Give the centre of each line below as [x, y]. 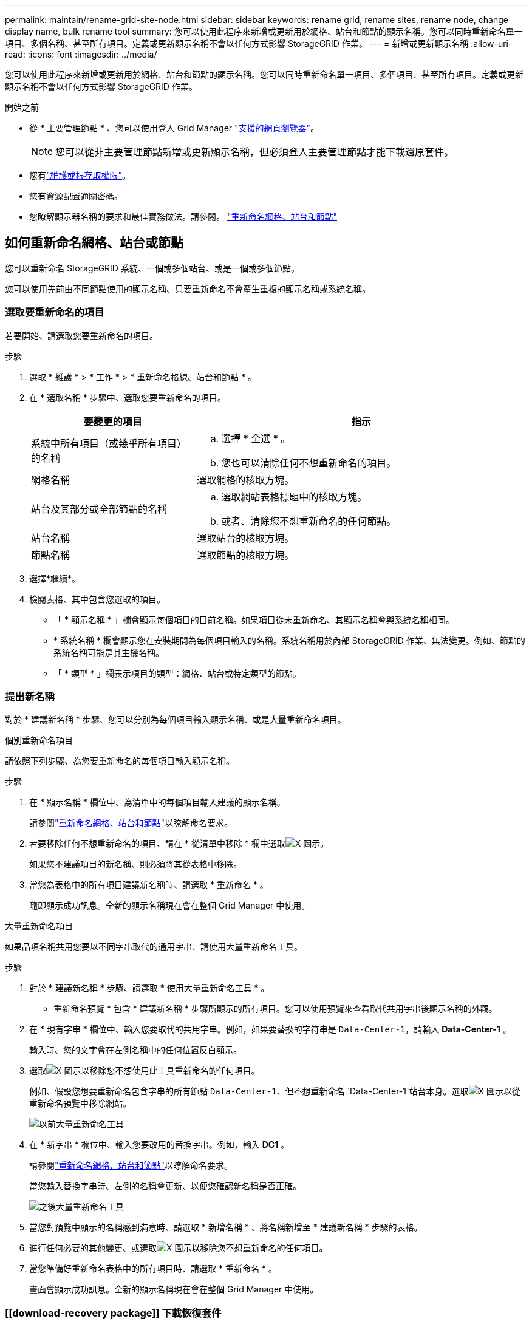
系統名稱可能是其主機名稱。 [109, 652]
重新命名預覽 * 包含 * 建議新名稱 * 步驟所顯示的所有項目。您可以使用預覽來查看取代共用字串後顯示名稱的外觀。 [275, 1009]
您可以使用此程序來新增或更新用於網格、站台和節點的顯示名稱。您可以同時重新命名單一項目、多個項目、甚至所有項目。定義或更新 [264, 74]
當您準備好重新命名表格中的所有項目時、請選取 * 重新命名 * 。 [153, 1269]
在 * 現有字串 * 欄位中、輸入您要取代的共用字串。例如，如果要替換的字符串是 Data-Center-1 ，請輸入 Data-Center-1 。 [270, 1029]
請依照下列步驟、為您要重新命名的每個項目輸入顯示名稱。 [120, 761]
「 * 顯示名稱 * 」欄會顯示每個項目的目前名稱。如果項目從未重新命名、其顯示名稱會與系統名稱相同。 [254, 619]
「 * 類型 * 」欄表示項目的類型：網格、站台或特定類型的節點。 [177, 673]
